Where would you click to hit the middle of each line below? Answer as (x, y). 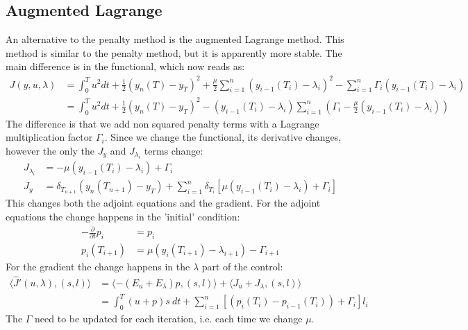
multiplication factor (49, 137)
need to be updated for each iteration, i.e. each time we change (169, 319)
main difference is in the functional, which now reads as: (125, 66)
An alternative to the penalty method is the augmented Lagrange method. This (175, 39)
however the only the (50, 150)
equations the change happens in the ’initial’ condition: (123, 216)
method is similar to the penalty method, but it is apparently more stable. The (174, 52)
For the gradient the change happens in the (98, 266)
